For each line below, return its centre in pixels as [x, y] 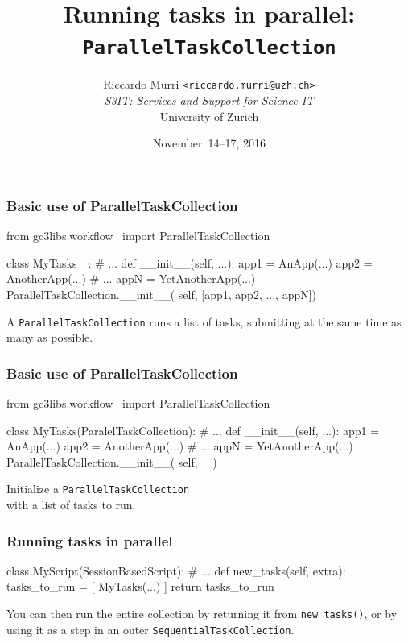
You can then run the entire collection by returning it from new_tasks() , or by [202, 614]
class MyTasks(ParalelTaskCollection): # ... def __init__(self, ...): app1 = [193, 430]
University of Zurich [209, 116]
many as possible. [50, 337]
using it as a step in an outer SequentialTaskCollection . [150, 629]
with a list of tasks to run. [71, 505]
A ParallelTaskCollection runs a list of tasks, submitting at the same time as [204, 321]
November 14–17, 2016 [209, 143]
